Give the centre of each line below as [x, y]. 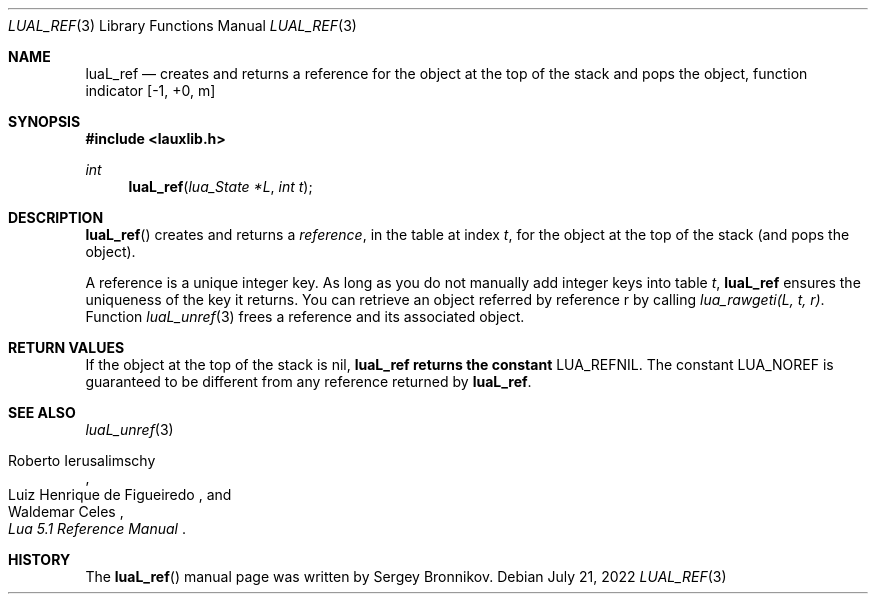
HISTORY [39, 559]
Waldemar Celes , [66, 511]
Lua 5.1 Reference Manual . [97, 528]
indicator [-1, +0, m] [150, 90]
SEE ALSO [42, 412]
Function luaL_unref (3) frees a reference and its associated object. [305, 316]
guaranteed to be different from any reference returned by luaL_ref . [308, 381]
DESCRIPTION [56, 217]
